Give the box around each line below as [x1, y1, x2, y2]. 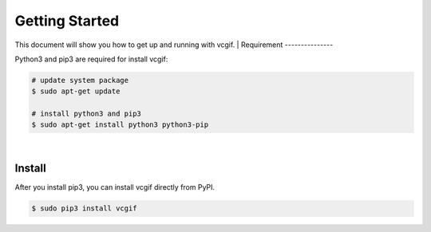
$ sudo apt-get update [31, 87, 121, 96]
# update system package [31, 76, 129, 85]
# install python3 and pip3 [31, 109, 141, 119]
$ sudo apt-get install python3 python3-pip [31, 120, 209, 129]
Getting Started [14, 12, 120, 29]
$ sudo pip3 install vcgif [31, 204, 137, 213]
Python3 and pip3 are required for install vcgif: [14, 54, 168, 64]
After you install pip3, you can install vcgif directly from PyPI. [14, 183, 215, 192]
